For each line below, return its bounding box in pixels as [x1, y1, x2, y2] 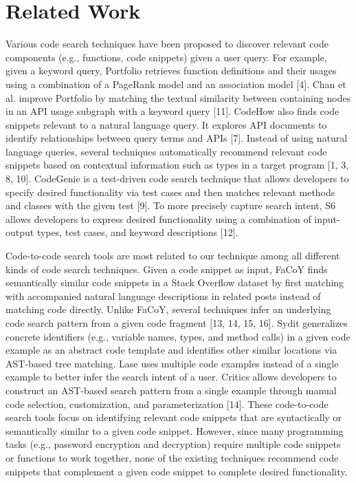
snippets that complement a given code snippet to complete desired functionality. [5, 464, 348, 478]
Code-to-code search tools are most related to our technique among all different [5, 248, 340, 263]
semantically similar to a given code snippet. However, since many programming [5, 423, 344, 438]
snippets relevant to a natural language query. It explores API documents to [5, 117, 327, 131]
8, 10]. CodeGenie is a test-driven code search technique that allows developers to [5, 171, 349, 186]
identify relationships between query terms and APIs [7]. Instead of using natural [5, 131, 348, 145]
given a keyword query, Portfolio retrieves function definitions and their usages [5, 63, 337, 78]
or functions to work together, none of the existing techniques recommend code [5, 450, 339, 464]
